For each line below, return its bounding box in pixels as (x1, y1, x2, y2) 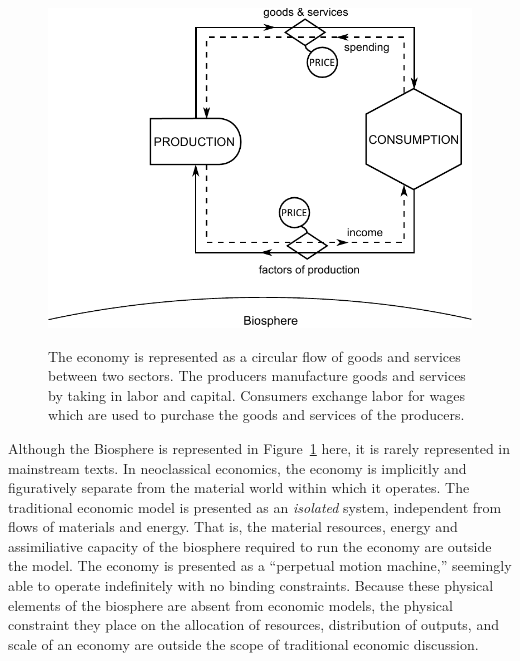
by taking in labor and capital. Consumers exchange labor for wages (48, 384, 465, 405)
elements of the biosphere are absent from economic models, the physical (8, 594, 453, 615)
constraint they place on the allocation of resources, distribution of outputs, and (8, 614, 499, 635)
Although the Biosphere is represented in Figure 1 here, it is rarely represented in (8, 437, 511, 458)
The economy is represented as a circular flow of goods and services (48, 345, 461, 366)
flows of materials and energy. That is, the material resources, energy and (8, 516, 458, 537)
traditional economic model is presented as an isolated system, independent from (8, 496, 502, 517)
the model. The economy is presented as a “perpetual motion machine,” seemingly (8, 555, 512, 576)
